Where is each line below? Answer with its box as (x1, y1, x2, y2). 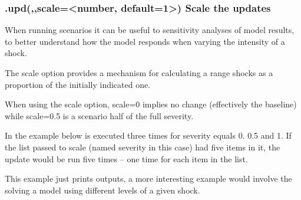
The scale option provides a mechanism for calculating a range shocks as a (5, 67, 273, 78)
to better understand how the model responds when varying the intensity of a (5, 35, 285, 47)
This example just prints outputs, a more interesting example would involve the (5, 172, 292, 185)
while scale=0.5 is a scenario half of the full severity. (5, 109, 194, 122)
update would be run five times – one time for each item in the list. (5, 152, 248, 165)
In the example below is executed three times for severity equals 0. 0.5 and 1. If (5, 129, 292, 142)
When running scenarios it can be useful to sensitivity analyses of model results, (5, 24, 295, 36)
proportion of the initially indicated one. (5, 78, 151, 90)
